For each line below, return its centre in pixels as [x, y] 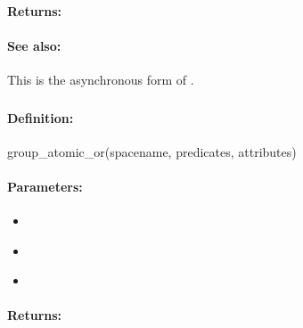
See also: [34, 45]
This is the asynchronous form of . [101, 79]
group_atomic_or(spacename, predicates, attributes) [152, 151]
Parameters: [45, 186]
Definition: [41, 117]
